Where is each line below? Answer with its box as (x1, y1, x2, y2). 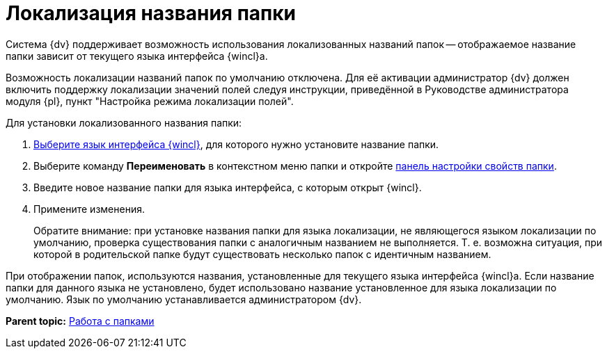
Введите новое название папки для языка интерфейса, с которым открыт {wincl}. (33, 181, 422, 193)
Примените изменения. (33, 202, 145, 215)
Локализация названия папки (6, 1, 297, 25)
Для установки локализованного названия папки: (6, 116, 242, 129)
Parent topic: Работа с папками (6, 314, 155, 327)
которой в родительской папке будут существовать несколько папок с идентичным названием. (33, 248, 491, 260)
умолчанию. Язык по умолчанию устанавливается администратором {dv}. (6, 293, 362, 305)
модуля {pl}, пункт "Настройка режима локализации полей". (6, 95, 294, 107)
